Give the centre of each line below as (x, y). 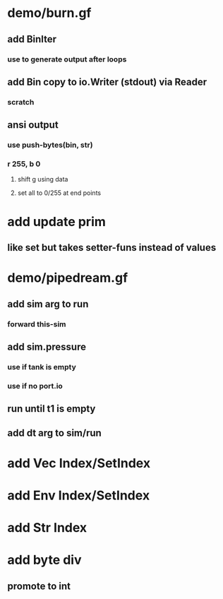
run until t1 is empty (52, 409)
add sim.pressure (47, 346)
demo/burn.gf (49, 13)
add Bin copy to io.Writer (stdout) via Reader (107, 82)
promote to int (39, 586)
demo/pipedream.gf (68, 278)
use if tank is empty (42, 367)
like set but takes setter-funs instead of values (112, 248)
